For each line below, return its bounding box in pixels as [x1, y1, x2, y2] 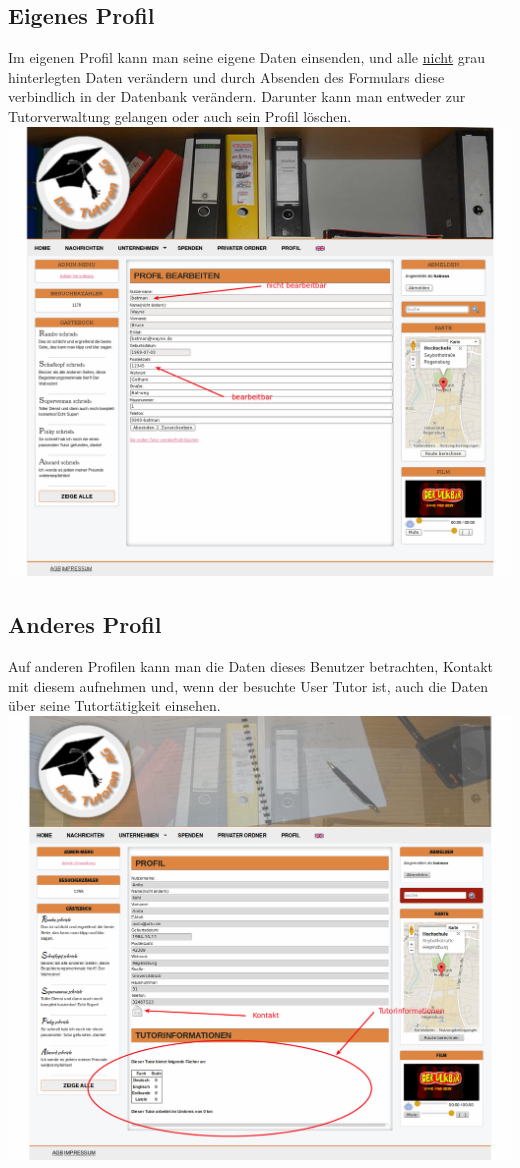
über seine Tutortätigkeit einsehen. [8, 695, 221, 716]
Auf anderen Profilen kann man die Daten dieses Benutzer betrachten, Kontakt [8, 656, 494, 677]
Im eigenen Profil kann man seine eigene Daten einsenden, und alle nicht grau [8, 47, 486, 68]
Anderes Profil [8, 609, 162, 640]
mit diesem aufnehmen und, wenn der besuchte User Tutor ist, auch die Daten [8, 675, 489, 696]
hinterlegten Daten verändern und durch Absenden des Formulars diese [8, 66, 445, 87]
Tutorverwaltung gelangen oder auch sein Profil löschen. [8, 105, 352, 126]
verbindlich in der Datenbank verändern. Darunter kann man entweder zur [8, 86, 466, 107]
